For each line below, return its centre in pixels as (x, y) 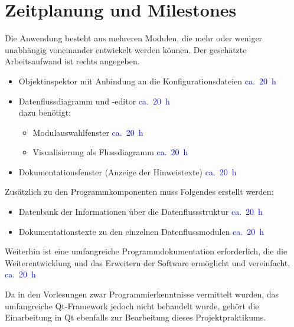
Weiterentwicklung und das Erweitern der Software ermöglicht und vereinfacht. (148, 262)
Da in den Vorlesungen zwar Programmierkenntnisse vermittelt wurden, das (142, 294)
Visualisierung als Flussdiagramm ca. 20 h (110, 152)
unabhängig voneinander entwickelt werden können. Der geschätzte (126, 49)
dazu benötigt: (45, 112)
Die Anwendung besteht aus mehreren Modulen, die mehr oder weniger (134, 38)
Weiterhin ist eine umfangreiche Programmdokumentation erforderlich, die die (146, 251)
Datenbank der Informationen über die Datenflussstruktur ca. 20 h (141, 212)
